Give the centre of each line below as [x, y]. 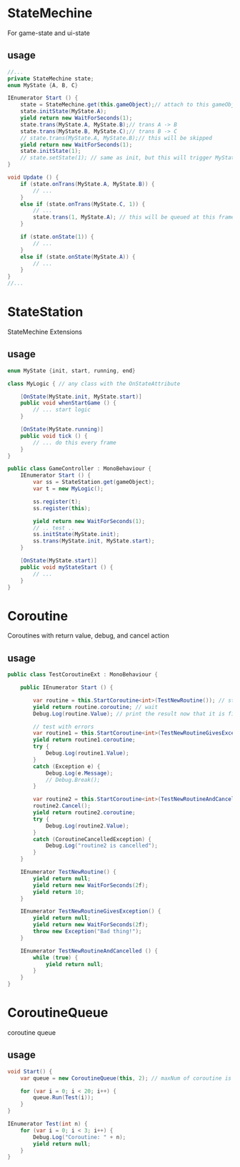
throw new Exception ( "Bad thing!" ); [87, 931]
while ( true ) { [56, 958]
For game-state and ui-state [49, 33]
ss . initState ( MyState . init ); [76, 535]
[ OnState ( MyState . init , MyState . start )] [81, 397]
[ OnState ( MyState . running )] [62, 429]
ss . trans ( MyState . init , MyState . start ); [94, 541]
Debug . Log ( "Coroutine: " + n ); [80, 1137]
